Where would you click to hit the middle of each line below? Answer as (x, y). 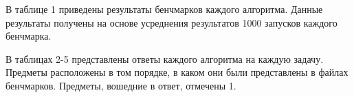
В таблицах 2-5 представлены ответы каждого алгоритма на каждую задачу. (165, 58)
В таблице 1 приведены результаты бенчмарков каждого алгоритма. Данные (164, 9)
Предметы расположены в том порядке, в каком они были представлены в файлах (177, 72)
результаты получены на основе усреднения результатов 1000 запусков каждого (172, 22)
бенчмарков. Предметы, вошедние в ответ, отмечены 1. (121, 85)
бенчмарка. (29, 36)
